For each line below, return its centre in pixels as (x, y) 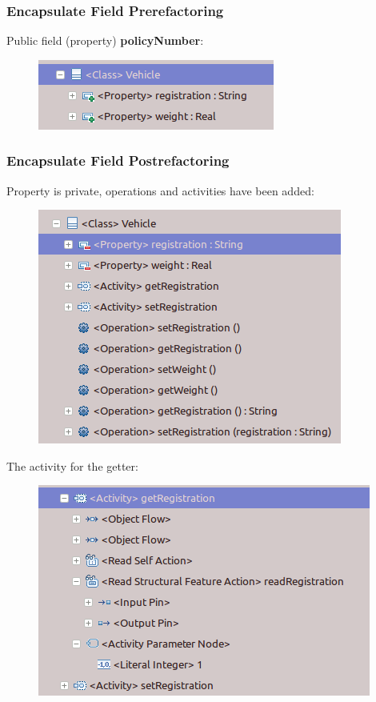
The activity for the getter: (72, 465)
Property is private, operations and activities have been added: (160, 190)
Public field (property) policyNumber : (105, 40)
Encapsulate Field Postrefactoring (118, 160)
